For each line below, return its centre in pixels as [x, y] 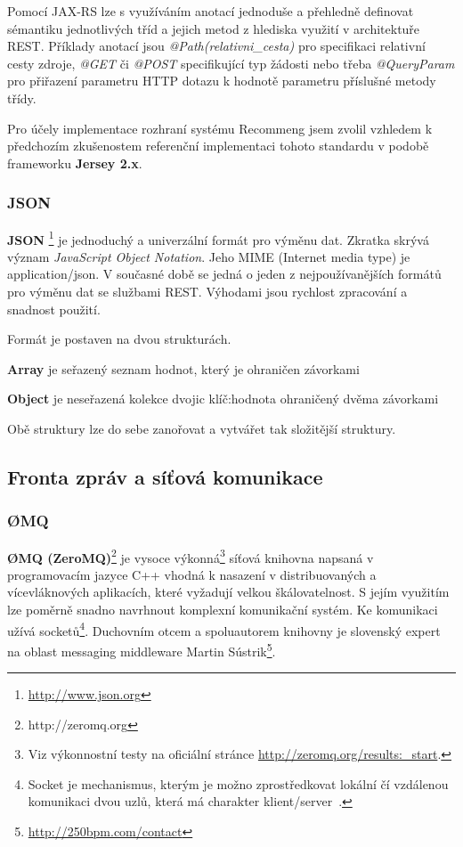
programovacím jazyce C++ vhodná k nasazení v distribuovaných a [192, 574]
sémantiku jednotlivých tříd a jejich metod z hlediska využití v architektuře [214, 28]
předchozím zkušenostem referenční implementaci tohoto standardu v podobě [218, 146]
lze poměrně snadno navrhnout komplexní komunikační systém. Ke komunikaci [223, 609]
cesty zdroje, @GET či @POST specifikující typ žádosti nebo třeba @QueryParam [231, 63]
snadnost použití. [54, 309]
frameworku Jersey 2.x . [75, 163]
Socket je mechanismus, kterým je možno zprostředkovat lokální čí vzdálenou [238, 783]
